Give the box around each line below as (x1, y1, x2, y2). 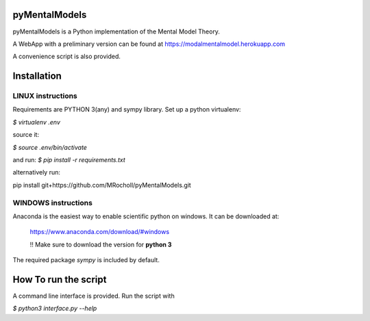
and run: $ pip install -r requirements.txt (12, 156, 126, 164)
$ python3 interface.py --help (12, 305, 97, 313)
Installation (12, 70, 62, 82)
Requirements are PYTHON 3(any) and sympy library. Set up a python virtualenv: (12, 105, 241, 114)
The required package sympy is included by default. (12, 256, 160, 264)
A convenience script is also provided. (12, 52, 121, 61)
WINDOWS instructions (12, 198, 92, 207)
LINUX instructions (12, 91, 78, 101)
